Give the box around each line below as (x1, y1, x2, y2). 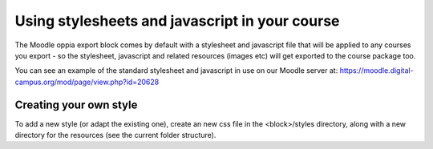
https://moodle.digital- (339, 66, 414, 75)
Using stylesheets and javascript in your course (14, 12, 340, 30)
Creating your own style (14, 98, 138, 111)
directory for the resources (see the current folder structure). (14, 131, 216, 140)
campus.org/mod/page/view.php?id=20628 (14, 77, 160, 87)
